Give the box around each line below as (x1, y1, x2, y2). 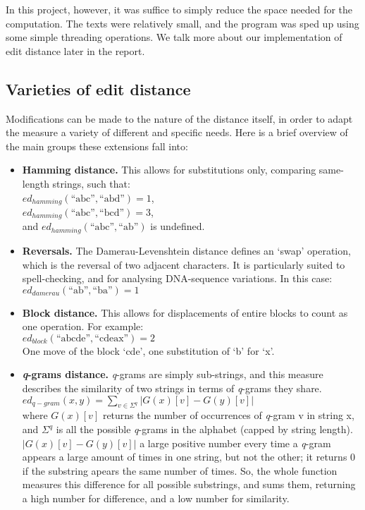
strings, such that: (52, 176, 130, 190)
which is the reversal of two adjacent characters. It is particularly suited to (22, 257, 345, 272)
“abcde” (56, 333, 91, 344)
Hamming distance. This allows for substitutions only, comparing (22, 162, 316, 177)
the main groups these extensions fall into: (6, 138, 188, 153)
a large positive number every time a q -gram (140, 435, 331, 450)
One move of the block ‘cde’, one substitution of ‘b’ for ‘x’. (22, 343, 275, 358)
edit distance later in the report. (6, 43, 145, 58)
